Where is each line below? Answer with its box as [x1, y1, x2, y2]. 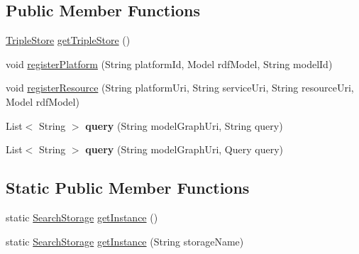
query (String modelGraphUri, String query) [85, 118, 283, 133]
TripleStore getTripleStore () [6, 33, 131, 48]
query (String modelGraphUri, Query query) [85, 142, 284, 157]
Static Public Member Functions [6, 177, 250, 199]
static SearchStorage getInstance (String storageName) [6, 233, 244, 248]
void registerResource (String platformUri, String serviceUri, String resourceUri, [6, 80, 354, 95]
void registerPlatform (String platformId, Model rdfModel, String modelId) [6, 56, 333, 71]
